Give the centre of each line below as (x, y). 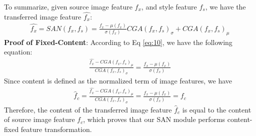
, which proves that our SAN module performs (154, 119)
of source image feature (39, 119)
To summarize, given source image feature (68, 6)
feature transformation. (56, 129)
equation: (18, 52)
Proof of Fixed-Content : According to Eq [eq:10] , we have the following (118, 42)
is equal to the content (217, 109)
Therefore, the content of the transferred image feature (88, 109)
